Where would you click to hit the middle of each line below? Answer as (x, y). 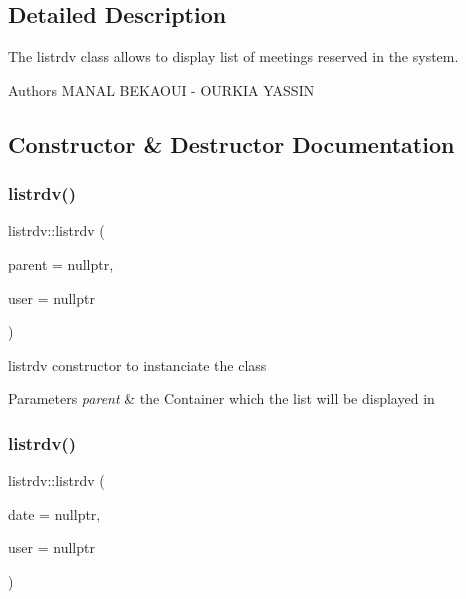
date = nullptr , (54, 513)
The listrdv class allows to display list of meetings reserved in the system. (233, 56)
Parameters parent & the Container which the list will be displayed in (221, 398)
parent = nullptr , (61, 263)
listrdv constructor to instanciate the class (137, 364)
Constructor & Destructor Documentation (231, 143)
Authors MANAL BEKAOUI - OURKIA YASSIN (161, 89)
